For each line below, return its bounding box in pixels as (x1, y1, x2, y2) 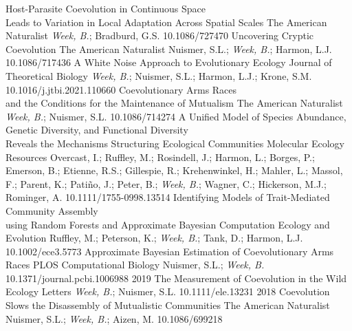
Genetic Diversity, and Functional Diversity (5, 122, 188, 137)
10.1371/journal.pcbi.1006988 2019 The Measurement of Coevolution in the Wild (5, 270, 347, 285)
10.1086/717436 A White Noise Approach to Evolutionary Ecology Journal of (5, 55, 332, 70)
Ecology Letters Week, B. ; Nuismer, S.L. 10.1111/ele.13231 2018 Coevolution (5, 284, 330, 299)
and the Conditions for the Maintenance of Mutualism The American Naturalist (5, 96, 343, 110)
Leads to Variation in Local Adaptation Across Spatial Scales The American (5, 14, 327, 29)
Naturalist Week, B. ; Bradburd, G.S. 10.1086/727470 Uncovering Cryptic (5, 28, 314, 43)
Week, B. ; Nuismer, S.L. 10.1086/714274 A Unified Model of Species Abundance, (5, 109, 346, 123)
